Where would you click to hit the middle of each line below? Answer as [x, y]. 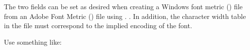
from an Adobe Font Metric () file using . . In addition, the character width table [125, 16]
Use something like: [33, 42]
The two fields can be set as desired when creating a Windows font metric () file [123, 6]
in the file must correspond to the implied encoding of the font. [98, 25]
